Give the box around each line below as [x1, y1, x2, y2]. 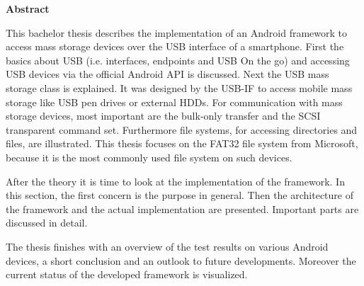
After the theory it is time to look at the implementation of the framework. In [6, 173, 345, 188]
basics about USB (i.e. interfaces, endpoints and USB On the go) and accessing [6, 52, 350, 67]
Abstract [6, 1, 50, 16]
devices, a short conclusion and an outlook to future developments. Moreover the [6, 253, 356, 268]
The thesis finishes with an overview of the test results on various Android [6, 239, 329, 253]
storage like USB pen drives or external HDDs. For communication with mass [6, 94, 343, 109]
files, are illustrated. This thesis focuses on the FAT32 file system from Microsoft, [6, 136, 358, 151]
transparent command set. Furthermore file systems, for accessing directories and [6, 122, 358, 137]
